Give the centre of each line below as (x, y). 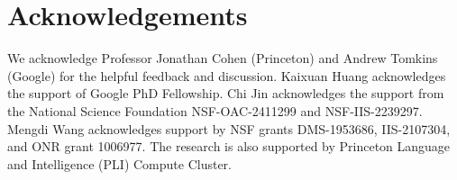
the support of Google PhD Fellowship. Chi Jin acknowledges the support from (226, 93)
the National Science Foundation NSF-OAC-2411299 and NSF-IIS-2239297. (215, 110)
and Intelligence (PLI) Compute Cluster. (120, 163)
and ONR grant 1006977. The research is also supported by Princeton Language (229, 146)
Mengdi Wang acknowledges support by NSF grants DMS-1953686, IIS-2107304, (229, 128)
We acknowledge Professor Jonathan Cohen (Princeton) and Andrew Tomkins (223, 58)
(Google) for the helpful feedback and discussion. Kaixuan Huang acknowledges (227, 75)
